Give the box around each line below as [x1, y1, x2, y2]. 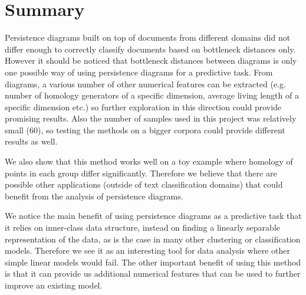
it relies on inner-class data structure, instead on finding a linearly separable [5, 221, 280, 234]
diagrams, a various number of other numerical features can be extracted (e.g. [5, 77, 286, 90]
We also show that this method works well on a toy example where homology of [5, 155, 293, 168]
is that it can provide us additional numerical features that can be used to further [5, 267, 301, 280]
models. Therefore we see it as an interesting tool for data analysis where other [5, 244, 291, 257]
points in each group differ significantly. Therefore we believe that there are [5, 166, 277, 179]
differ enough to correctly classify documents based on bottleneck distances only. [5, 42, 296, 55]
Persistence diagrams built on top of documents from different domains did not [5, 31, 291, 44]
